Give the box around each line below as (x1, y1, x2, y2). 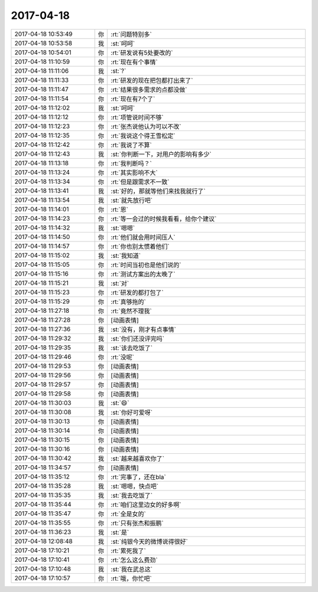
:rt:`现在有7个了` (111, 94, 155, 103)
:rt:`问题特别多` (111, 30, 153, 38)
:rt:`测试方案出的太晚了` (111, 270, 176, 278)
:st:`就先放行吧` (111, 196, 153, 204)
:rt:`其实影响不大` (111, 168, 158, 176)
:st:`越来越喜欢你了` (111, 454, 165, 463)
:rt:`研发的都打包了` (111, 288, 164, 296)
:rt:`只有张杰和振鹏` (111, 519, 164, 527)
